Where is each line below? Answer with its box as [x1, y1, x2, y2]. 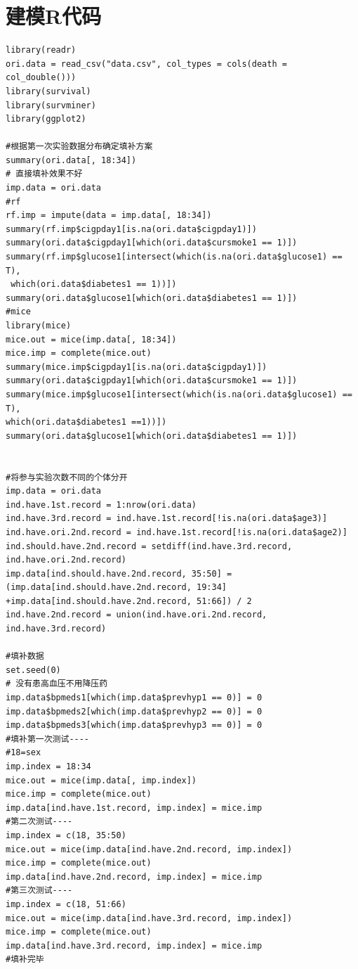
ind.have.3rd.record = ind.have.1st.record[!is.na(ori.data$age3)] [6, 513, 328, 524]
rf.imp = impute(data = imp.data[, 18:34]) [6, 210, 212, 221]
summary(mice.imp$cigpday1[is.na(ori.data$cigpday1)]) [6, 361, 267, 372]
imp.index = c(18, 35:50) [6, 830, 126, 840]
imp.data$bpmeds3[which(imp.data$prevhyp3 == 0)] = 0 [6, 720, 263, 731]
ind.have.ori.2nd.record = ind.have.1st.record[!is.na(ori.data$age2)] [6, 527, 347, 537]
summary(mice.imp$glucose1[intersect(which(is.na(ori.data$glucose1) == [6, 389, 352, 399]
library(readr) [6, 45, 77, 56]
